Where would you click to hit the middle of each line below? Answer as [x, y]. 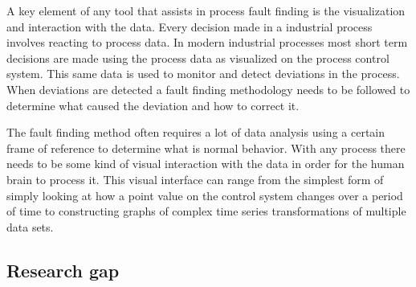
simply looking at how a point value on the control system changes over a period [205, 195]
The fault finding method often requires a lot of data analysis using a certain [196, 132]
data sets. [30, 226]
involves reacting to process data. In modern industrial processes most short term [207, 42]
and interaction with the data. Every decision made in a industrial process [190, 26]
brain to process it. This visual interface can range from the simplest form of [195, 179]
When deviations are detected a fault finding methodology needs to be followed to [208, 89]
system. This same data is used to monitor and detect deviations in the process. [203, 74]
